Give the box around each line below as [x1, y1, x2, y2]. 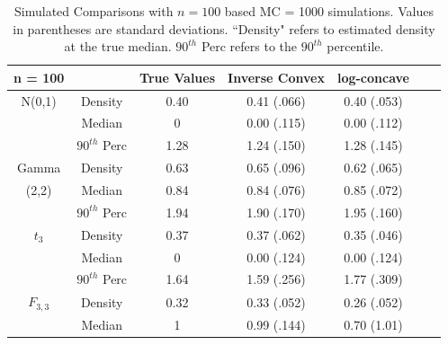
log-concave [336, 67, 409, 86]
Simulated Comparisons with [14, 2, 174, 20]
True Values [139, 67, 216, 86]
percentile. [327, 37, 384, 56]
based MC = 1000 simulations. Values [224, 2, 434, 20]
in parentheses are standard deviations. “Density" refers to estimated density [13, 19, 435, 38]
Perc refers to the [201, 37, 298, 56]
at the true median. [64, 37, 172, 56]
